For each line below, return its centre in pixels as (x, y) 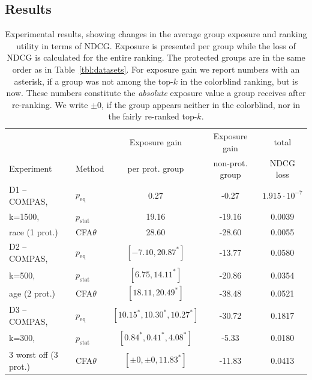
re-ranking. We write (50, 104)
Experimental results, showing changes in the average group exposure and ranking (156, 34)
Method (90, 168)
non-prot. (230, 162)
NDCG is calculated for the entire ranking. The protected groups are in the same (156, 57)
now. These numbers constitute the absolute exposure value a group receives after (156, 93)
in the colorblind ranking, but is (239, 81)
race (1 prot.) (34, 231)
